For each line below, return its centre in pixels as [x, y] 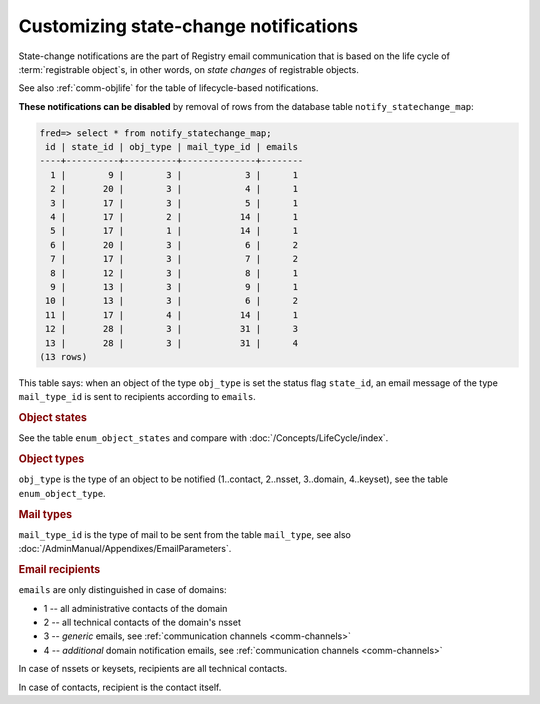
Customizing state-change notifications [188, 26]
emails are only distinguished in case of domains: [122, 590]
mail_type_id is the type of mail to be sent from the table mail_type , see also [185, 534]
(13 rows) [63, 356]
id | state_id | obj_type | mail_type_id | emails [172, 147]
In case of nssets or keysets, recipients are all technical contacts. [153, 669]
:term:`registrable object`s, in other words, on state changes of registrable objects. [188, 69]
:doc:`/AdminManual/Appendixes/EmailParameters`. [125, 549]
